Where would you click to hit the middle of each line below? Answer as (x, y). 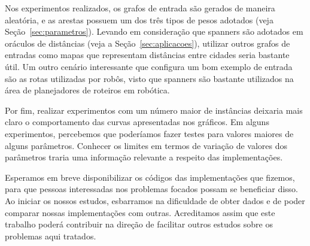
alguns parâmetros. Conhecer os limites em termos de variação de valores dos (146, 145)
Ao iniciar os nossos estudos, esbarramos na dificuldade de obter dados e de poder (155, 200)
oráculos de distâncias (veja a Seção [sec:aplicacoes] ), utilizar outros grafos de (148, 43)
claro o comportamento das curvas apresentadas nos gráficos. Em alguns (137, 122)
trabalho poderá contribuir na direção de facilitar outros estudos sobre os (139, 224)
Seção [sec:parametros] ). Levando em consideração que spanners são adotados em (154, 31)
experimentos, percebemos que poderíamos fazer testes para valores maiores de (149, 133)
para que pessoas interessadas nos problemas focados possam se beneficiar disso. (152, 189)
